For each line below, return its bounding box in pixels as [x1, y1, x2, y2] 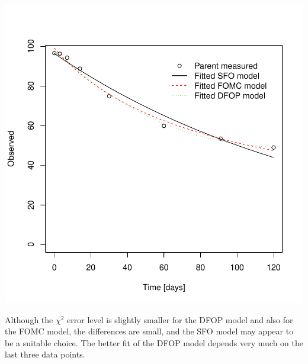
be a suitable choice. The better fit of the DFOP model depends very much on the [5, 336, 304, 349]
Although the [5, 313, 53, 326]
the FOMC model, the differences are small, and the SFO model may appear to [5, 325, 294, 337]
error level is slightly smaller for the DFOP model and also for [67, 313, 293, 326]
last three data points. [5, 348, 85, 360]
